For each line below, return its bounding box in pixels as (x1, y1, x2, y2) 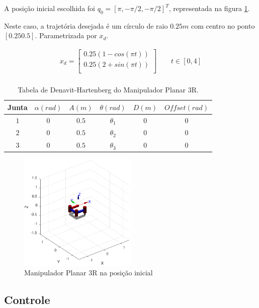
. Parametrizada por (35, 30, 97, 41)
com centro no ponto (191, 20, 255, 31)
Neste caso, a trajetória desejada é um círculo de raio (4, 20, 168, 31)
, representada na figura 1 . (168, 3, 250, 13)
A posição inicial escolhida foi (4, 3, 95, 13)
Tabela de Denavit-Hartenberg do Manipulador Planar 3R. (18, 84, 199, 95)
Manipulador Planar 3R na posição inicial (24, 267, 153, 278)
